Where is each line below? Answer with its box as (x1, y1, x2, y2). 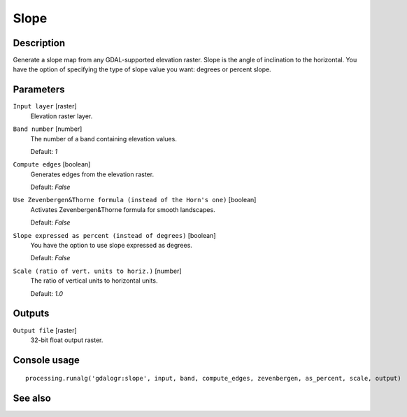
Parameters (13, 84, 65, 96)
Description (13, 37, 66, 49)
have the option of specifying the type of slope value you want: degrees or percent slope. (13, 65, 272, 73)
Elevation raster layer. (30, 112, 93, 120)
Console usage (13, 354, 80, 366)
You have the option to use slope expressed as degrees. (30, 241, 192, 250)
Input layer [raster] (13, 102, 77, 111)
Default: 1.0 (30, 289, 63, 297)
